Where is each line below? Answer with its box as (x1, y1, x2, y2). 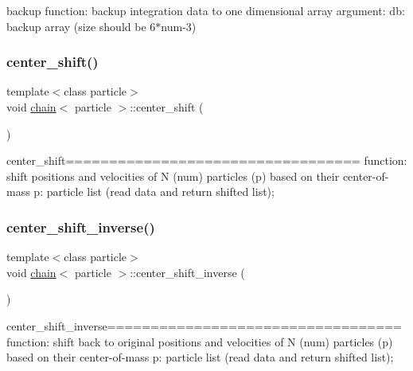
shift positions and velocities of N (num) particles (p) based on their (6, 167, 340, 184)
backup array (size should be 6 (6, 18, 156, 34)
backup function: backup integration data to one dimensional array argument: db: (6, 2, 405, 18)
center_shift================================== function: (6, 152, 407, 169)
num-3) (161, 18, 197, 34)
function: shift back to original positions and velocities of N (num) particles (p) (6, 333, 393, 350)
